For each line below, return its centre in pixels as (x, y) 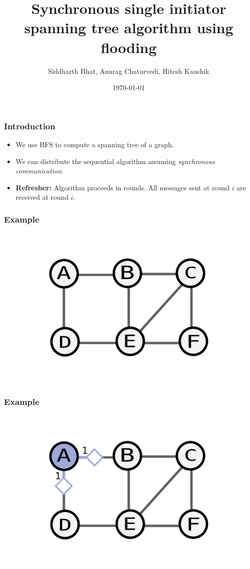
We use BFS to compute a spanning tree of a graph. (95, 144)
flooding (129, 47)
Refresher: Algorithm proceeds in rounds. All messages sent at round (123, 187)
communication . (40, 171)
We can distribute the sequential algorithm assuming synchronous (115, 161)
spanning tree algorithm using (129, 28)
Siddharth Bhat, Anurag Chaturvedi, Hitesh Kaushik (129, 71)
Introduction (30, 126)
